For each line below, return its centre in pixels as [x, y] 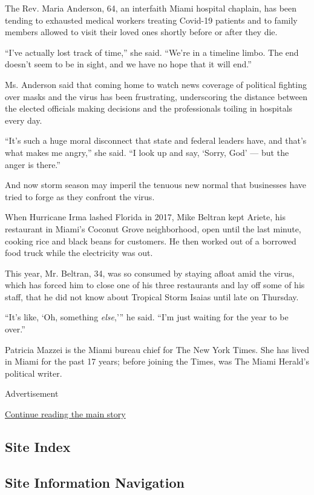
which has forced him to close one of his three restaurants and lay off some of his [155, 285]
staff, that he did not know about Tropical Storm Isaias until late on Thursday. [152, 296]
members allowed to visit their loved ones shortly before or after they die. [141, 32]
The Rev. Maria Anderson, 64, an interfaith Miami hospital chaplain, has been [151, 8]
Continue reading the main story [65, 414]
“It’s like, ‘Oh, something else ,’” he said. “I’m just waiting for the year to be [147, 317]
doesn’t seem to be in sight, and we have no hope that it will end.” [128, 64]
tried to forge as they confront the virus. [80, 196]
